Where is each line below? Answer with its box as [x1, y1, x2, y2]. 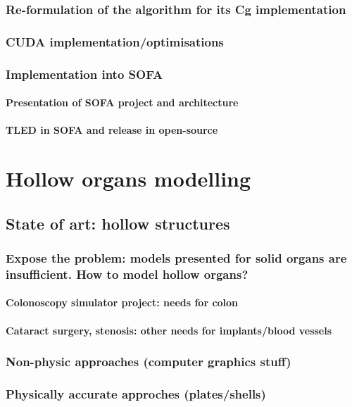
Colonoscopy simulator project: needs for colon [6, 295, 239, 310]
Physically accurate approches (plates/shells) [6, 384, 266, 402]
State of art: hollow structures [6, 212, 230, 234]
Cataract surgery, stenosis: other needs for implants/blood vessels [6, 323, 332, 337]
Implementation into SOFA [6, 65, 163, 82]
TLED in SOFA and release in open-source [6, 123, 218, 137]
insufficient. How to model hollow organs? [6, 265, 249, 282]
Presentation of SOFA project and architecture [6, 95, 239, 110]
